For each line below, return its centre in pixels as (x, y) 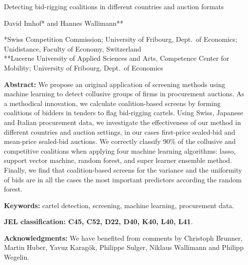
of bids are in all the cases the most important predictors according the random (123, 179)
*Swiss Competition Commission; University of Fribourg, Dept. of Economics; (121, 39)
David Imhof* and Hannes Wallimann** (64, 23)
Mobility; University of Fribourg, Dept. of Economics (84, 67)
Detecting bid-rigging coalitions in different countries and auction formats (114, 6)
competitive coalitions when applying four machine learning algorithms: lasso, (120, 150)
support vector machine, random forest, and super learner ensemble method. (118, 160)
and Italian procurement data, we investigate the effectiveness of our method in (123, 122)
